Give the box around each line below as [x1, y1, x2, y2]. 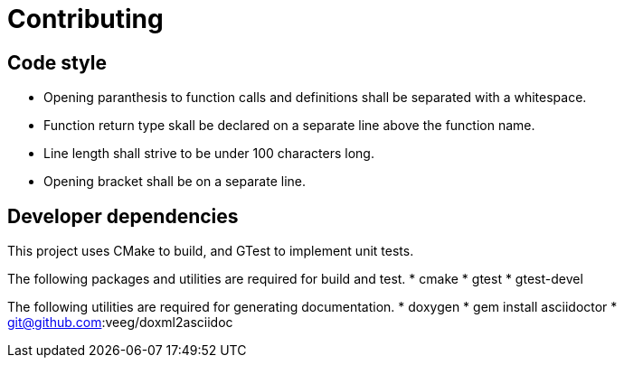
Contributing [7, 4, 164, 34]
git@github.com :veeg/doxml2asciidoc [7, 314, 233, 331]
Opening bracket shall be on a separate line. [43, 173, 307, 190]
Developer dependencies [7, 204, 239, 228]
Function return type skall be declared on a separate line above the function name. [43, 117, 535, 134]
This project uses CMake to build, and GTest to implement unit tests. [7, 243, 414, 259]
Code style [7, 51, 107, 74]
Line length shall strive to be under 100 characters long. [43, 145, 374, 162]
